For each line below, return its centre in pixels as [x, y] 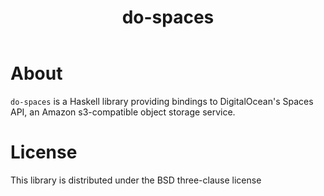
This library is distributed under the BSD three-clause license [136, 180]
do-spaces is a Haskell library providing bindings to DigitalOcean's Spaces [162, 101]
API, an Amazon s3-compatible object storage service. [123, 112]
